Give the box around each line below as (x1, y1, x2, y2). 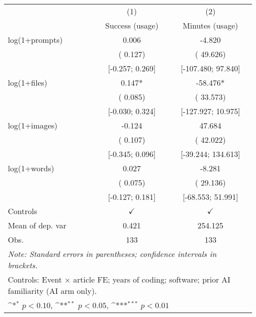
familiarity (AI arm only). (8, 285, 97, 296)
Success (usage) (105, 20, 159, 31)
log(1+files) (8, 77, 48, 88)
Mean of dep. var (8, 220, 66, 231)
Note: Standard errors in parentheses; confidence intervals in (8, 248, 217, 259)
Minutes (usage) (183, 20, 238, 31)
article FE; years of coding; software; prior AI (73, 274, 230, 285)
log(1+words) (8, 162, 54, 174)
